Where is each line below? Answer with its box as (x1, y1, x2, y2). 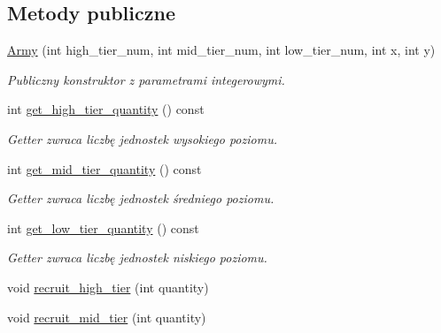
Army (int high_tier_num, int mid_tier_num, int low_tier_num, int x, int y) (7, 41, 436, 59)
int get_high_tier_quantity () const (7, 100, 205, 118)
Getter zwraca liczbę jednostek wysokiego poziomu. (7, 129, 277, 148)
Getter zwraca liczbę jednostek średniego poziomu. (7, 189, 275, 208)
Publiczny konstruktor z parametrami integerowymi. (7, 70, 285, 88)
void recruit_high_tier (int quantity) (7, 277, 209, 296)
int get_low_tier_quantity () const (7, 218, 199, 237)
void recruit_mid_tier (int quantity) (7, 307, 206, 326)
